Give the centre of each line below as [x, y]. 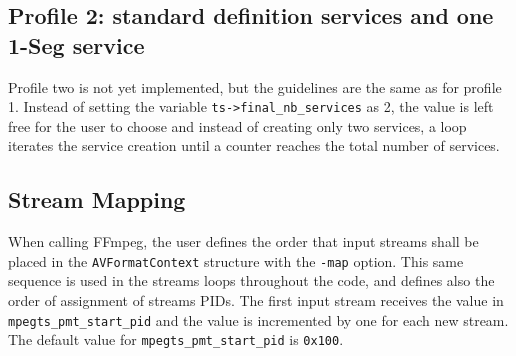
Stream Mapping [97, 199]
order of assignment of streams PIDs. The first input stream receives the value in [256, 300]
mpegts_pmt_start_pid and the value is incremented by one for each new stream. [258, 319]
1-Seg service [76, 44]
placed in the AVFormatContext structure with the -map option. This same [236, 260]
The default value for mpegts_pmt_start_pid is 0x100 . [176, 339]
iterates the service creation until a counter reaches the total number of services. [254, 145]
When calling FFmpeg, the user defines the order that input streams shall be [243, 241]
